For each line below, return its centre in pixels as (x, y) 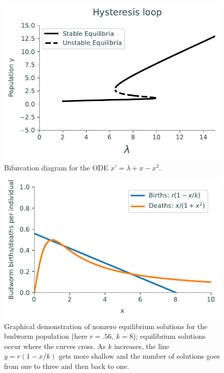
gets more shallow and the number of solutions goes (139, 356)
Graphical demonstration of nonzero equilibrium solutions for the (106, 326)
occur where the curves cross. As (55, 346)
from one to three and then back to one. (67, 366)
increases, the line (142, 346)
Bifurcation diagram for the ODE (56, 167)
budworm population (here (46, 336)
